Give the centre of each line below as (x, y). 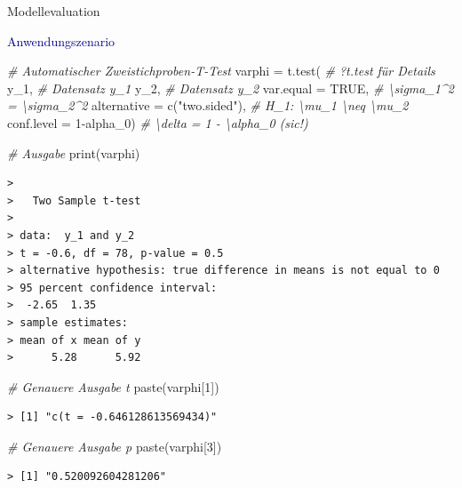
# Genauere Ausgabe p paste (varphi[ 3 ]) (115, 446)
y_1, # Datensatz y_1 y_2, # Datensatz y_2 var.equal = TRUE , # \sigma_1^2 (231, 88)
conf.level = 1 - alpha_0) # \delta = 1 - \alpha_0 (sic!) (158, 122)
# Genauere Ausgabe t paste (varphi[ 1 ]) (113, 386)
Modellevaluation (54, 11)
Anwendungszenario (61, 40)
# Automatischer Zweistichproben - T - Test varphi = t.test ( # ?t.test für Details (221, 71)
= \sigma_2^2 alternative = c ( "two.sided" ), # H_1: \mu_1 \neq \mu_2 (208, 105)
